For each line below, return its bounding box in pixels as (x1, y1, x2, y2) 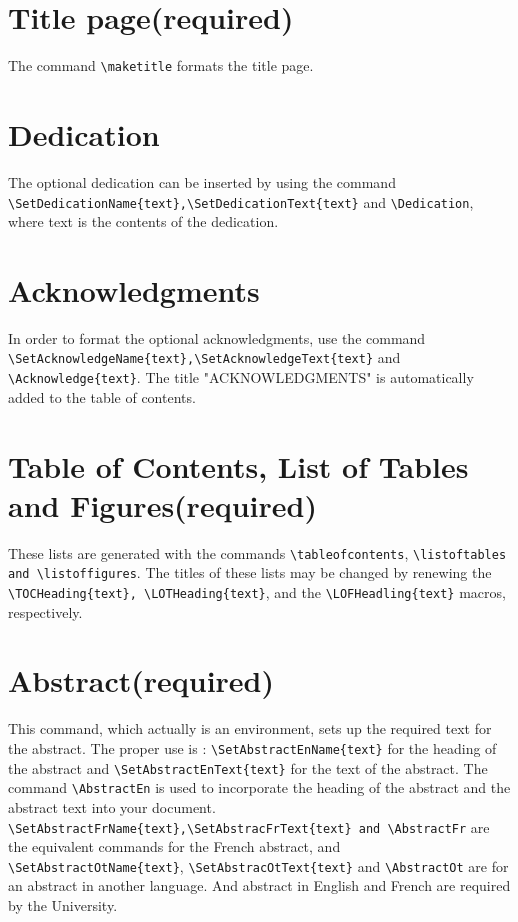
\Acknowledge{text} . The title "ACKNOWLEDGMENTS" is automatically (8, 367, 474, 388)
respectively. (8, 601, 83, 622)
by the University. (8, 895, 118, 916)
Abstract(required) (8, 660, 275, 701)
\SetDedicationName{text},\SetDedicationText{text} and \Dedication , (8, 191, 474, 212)
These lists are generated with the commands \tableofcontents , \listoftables (8, 542, 507, 563)
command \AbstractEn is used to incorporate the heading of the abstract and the (8, 777, 511, 798)
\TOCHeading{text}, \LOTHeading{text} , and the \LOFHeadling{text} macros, (8, 582, 506, 602)
